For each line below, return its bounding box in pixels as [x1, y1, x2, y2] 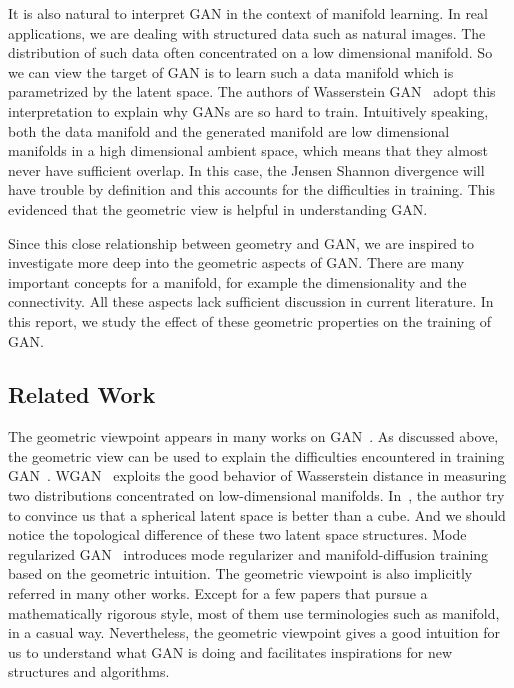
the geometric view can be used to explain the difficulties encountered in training [8, 445, 505, 466]
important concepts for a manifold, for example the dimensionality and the [8, 271, 467, 292]
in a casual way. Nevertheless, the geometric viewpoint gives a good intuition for [8, 622, 500, 643]
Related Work [8, 379, 156, 410]
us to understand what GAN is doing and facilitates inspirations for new [8, 641, 453, 662]
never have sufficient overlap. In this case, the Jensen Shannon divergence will [8, 159, 485, 180]
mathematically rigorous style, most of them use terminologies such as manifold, [8, 602, 500, 623]
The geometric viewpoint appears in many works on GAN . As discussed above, [8, 426, 499, 447]
